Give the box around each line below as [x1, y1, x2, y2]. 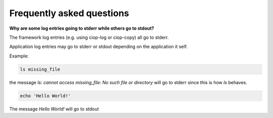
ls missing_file [20, 66, 61, 72]
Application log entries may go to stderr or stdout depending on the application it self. [9, 43, 188, 50]
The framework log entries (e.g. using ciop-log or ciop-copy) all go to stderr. [9, 34, 169, 40]
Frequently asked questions [9, 8, 129, 19]
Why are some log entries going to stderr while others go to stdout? [9, 25, 154, 31]
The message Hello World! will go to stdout [9, 106, 99, 112]
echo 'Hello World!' [20, 93, 71, 98]
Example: [9, 53, 29, 59]
